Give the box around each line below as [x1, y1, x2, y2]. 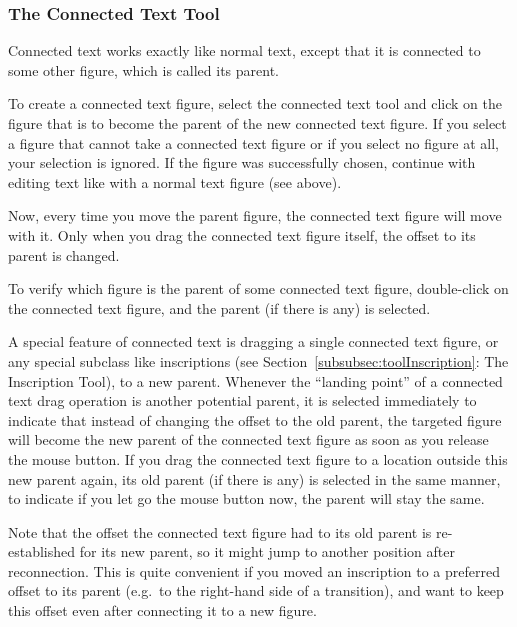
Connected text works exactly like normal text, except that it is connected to [8, 40, 481, 61]
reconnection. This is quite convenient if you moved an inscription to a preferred [8, 560, 500, 581]
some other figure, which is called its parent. [8, 59, 279, 80]
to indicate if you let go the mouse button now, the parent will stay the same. [8, 488, 485, 509]
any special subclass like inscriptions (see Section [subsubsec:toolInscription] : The [8, 350, 509, 371]
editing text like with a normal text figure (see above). [8, 171, 342, 192]
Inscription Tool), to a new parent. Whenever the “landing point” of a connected [8, 370, 503, 391]
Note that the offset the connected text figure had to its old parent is [8, 521, 432, 542]
